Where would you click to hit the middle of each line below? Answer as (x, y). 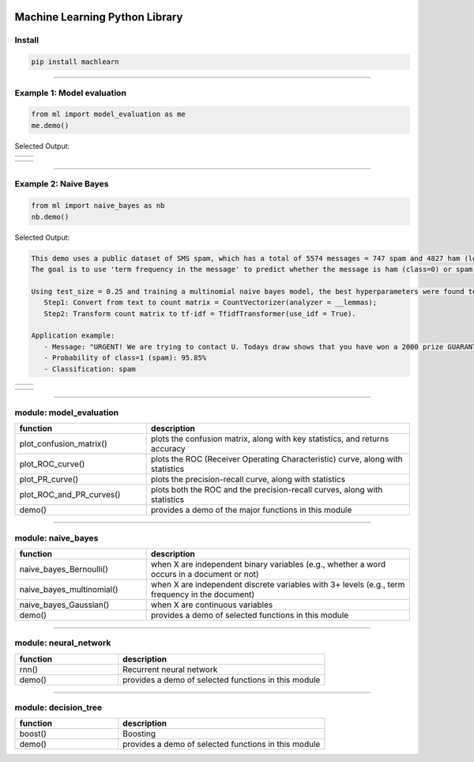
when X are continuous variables (212, 605)
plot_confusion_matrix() (63, 444)
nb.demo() (50, 217)
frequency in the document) (203, 594)
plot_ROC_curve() (52, 464)
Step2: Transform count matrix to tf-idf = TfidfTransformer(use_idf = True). (200, 313)
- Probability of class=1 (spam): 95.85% (125, 358)
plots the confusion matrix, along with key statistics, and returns (270, 439)
